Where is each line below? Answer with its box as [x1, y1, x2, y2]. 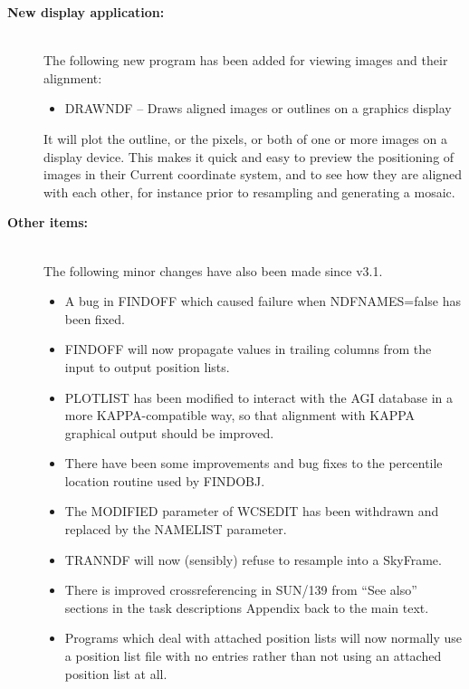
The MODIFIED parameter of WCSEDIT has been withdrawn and [64, 502, 439, 521]
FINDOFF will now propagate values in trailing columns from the [64, 340, 432, 359]
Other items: [7, 213, 89, 232]
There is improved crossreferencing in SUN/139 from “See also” [64, 580, 417, 599]
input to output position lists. [64, 357, 230, 376]
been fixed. [64, 309, 125, 328]
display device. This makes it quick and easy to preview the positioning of [43, 147, 455, 166]
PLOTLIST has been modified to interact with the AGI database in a [64, 388, 454, 407]
